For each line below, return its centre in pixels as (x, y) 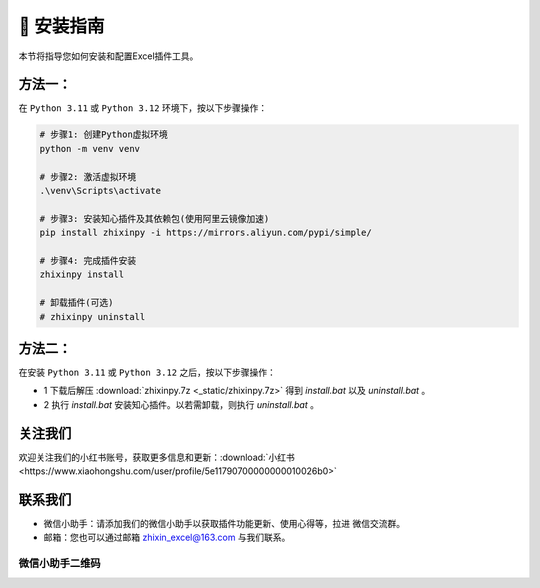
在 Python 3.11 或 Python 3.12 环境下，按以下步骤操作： (143, 108)
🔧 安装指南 (61, 26)
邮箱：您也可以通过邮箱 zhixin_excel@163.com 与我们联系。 (167, 537)
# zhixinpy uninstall (92, 316)
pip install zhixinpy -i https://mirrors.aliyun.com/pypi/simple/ (205, 233)
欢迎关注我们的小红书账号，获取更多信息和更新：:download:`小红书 (156, 457)
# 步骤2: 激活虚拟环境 (88, 176)
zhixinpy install (82, 274)
